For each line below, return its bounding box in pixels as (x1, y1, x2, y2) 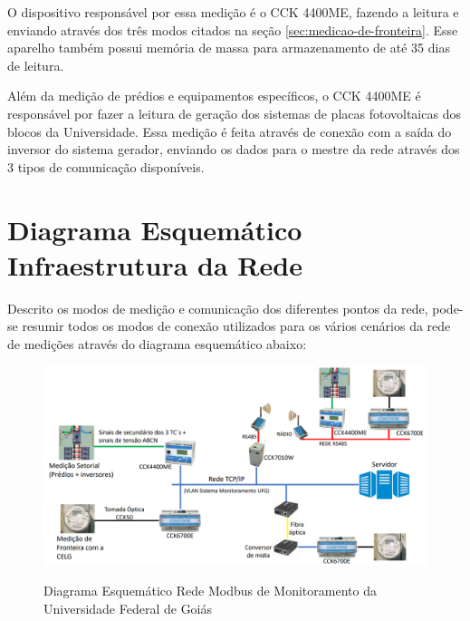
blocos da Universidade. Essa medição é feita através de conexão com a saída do (7, 121, 452, 141)
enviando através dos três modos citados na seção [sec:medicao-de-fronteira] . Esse (7, 20, 458, 39)
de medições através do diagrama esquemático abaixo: (7, 334, 307, 353)
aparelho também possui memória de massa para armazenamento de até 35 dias (7, 38, 450, 57)
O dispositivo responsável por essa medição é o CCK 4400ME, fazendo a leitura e (7, 3, 459, 21)
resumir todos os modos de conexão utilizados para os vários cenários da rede (22, 316, 451, 335)
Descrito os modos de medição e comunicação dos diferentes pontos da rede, (7, 298, 428, 317)
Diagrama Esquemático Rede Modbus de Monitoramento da (43, 581, 377, 600)
